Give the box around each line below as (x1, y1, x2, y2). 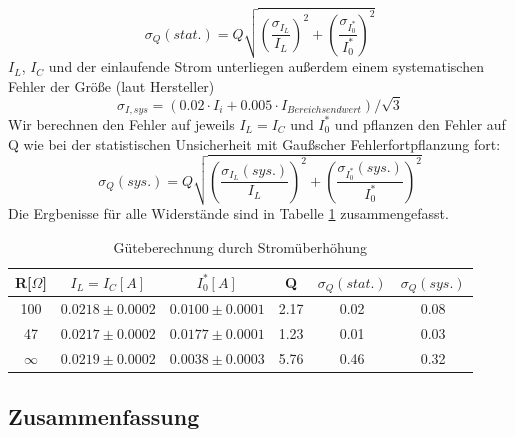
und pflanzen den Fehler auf (334, 113, 506, 134)
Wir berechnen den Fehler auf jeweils (8, 113, 235, 134)
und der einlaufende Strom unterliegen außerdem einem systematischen (48, 56, 484, 77)
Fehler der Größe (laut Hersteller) (8, 75, 215, 96)
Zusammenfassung (8, 401, 200, 432)
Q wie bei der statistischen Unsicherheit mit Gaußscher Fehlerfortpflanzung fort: (8, 133, 501, 154)
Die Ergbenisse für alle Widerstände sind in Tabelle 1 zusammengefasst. (8, 203, 449, 224)
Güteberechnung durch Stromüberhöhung (113, 236, 368, 257)
